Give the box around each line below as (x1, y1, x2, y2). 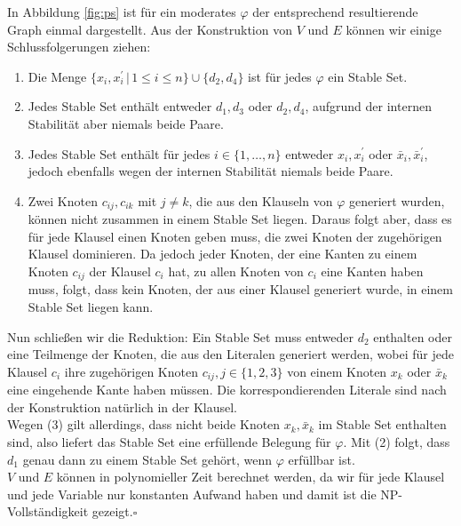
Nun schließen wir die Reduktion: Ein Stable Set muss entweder (7, 327, 354, 346)
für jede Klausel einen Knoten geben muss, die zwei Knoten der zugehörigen (28, 227, 442, 245)
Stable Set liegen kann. (28, 298, 154, 316)
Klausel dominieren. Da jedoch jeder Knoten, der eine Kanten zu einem (28, 244, 417, 263)
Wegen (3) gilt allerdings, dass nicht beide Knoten (7, 415, 281, 434)
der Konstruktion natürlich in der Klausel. (7, 397, 237, 416)
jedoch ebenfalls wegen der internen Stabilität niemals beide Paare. (28, 162, 393, 180)
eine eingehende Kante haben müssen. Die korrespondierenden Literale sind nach (7, 380, 447, 399)
